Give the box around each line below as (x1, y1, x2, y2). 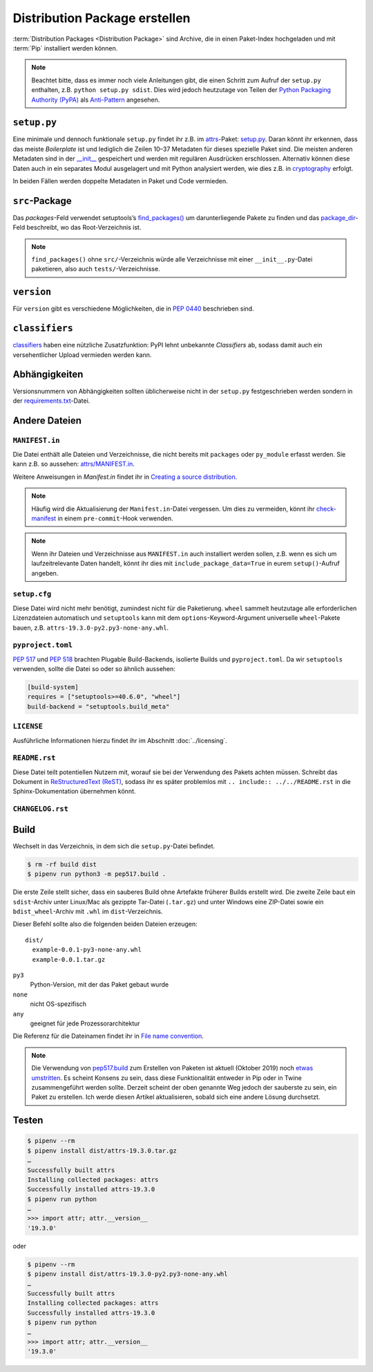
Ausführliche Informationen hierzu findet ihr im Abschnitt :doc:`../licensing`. (12, 736, 227, 744)
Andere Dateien (12, 414, 82, 426)
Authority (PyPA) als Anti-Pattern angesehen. (31, 95, 160, 104)
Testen (12, 1115, 44, 1126)
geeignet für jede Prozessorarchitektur (30, 1019, 141, 1027)
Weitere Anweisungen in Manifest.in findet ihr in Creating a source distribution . (12, 473, 238, 481)
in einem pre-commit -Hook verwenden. (57, 514, 173, 522)
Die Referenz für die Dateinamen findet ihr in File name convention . (12, 1032, 204, 1041)
